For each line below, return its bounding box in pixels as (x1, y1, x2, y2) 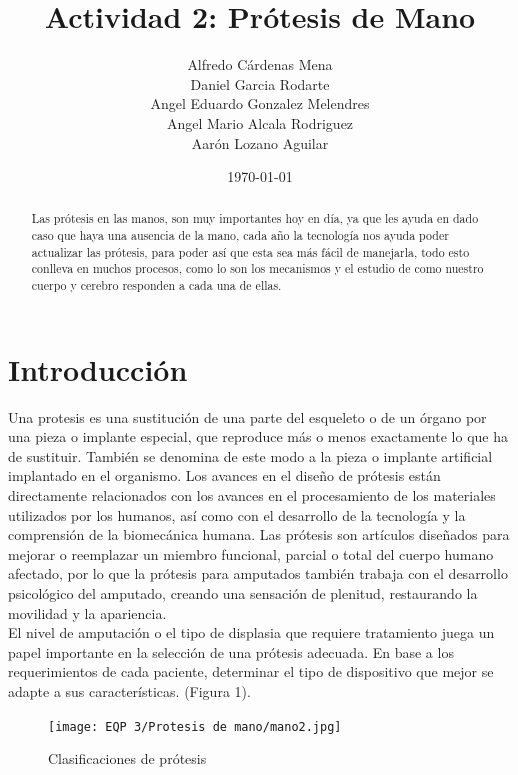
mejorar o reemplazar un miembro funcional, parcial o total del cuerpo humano (8, 543, 494, 564)
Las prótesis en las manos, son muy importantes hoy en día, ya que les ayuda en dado (31, 210, 479, 227)
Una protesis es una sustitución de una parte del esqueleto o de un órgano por (8, 406, 487, 427)
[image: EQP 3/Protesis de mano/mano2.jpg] (48, 719, 342, 734)
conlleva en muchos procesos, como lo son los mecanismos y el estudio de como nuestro (31, 260, 484, 277)
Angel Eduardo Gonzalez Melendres (150, 93, 370, 114)
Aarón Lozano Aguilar (191, 132, 329, 153)
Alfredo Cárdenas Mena (187, 54, 333, 75)
